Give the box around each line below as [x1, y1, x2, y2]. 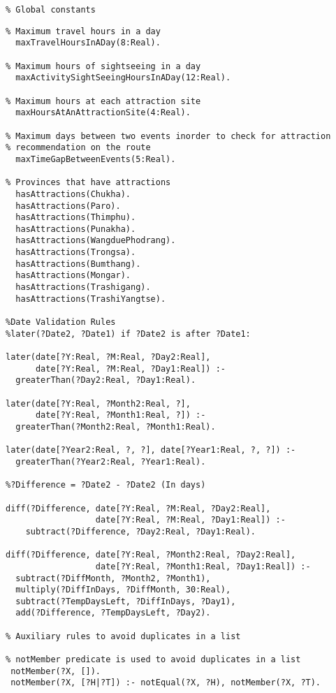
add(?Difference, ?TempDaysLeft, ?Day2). [15, 608, 211, 618]
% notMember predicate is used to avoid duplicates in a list [6, 655, 301, 665]
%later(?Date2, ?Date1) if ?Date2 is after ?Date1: [6, 328, 251, 339]
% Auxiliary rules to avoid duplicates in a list [6, 631, 241, 641]
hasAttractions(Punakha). [15, 224, 136, 234]
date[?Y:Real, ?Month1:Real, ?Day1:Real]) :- [95, 561, 311, 571]
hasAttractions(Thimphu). [15, 212, 136, 223]
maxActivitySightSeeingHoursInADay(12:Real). [15, 73, 231, 83]
